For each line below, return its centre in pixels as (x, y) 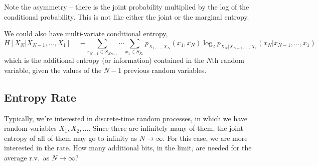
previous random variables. (165, 70)
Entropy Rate (40, 97)
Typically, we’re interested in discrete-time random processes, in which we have (126, 118)
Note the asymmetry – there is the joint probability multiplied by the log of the (127, 7)
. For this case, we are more (205, 138)
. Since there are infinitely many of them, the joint (166, 128)
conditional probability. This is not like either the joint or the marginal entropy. (127, 16)
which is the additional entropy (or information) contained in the (104, 60)
